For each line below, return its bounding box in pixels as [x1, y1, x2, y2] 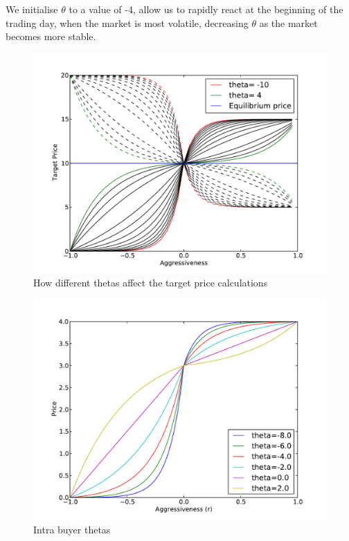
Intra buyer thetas [33, 522, 111, 536]
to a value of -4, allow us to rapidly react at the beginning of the [69, 2, 343, 16]
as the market [259, 15, 318, 30]
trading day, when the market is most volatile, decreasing [6, 15, 249, 30]
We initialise [6, 2, 58, 16]
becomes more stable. [6, 29, 96, 44]
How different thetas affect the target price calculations [33, 275, 268, 290]
